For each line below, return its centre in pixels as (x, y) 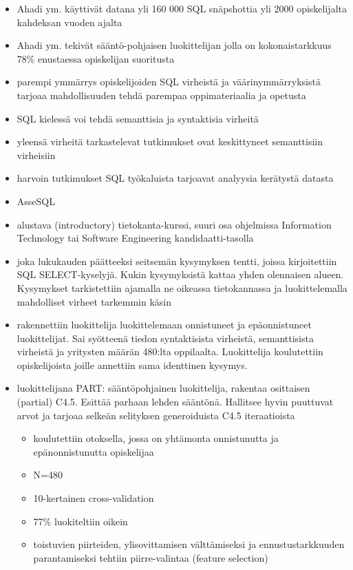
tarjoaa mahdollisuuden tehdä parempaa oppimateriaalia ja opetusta (161, 95)
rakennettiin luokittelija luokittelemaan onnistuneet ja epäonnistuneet (164, 325)
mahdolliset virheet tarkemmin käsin (94, 301)
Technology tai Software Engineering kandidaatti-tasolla (135, 238)
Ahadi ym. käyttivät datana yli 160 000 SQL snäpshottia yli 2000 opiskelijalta (182, 8)
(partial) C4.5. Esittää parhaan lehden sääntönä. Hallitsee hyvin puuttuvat (175, 402)
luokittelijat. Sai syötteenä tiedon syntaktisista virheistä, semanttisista (165, 338)
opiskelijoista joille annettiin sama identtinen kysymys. (132, 365)
